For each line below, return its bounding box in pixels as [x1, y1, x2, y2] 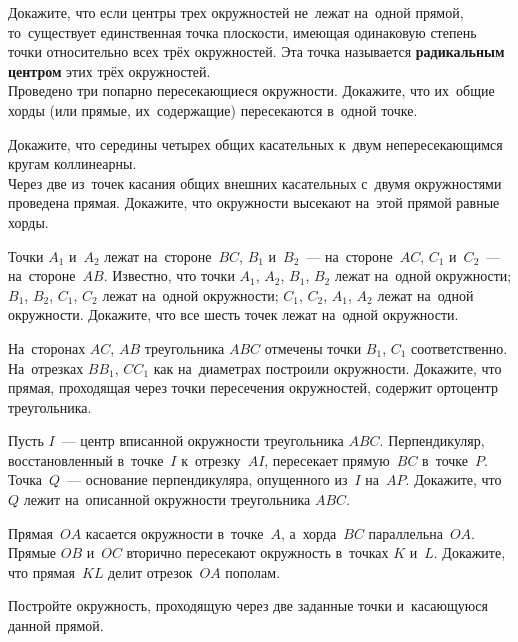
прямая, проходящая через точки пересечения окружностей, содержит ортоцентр [8, 377, 498, 398]
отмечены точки [264, 337, 362, 358]
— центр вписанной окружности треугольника [61, 430, 344, 451]
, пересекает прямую [264, 449, 390, 470]
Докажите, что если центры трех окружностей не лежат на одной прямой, [8, 2, 464, 22]
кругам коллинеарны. [8, 153, 137, 174]
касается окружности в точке [85, 522, 264, 543]
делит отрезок [108, 561, 193, 582]
